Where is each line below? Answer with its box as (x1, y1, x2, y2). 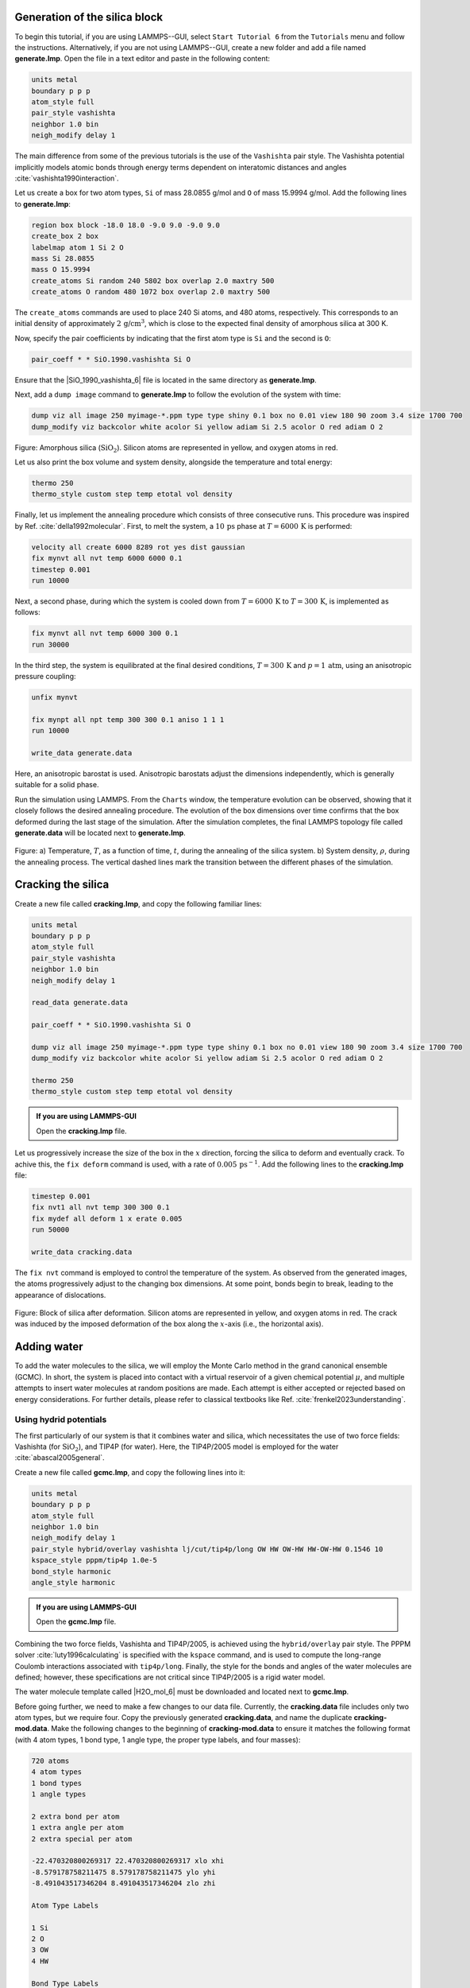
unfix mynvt (31, 693, 79, 701)
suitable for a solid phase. (14, 780, 99, 790)
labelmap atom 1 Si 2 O (31, 243, 125, 252)
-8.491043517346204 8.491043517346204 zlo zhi (31, 1879, 216, 1888)
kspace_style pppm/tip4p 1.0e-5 (31, 1555, 158, 1565)
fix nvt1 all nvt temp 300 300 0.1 (31, 1203, 170, 1212)
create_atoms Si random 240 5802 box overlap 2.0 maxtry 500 (31, 276, 275, 285)
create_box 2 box (31, 231, 99, 241)
